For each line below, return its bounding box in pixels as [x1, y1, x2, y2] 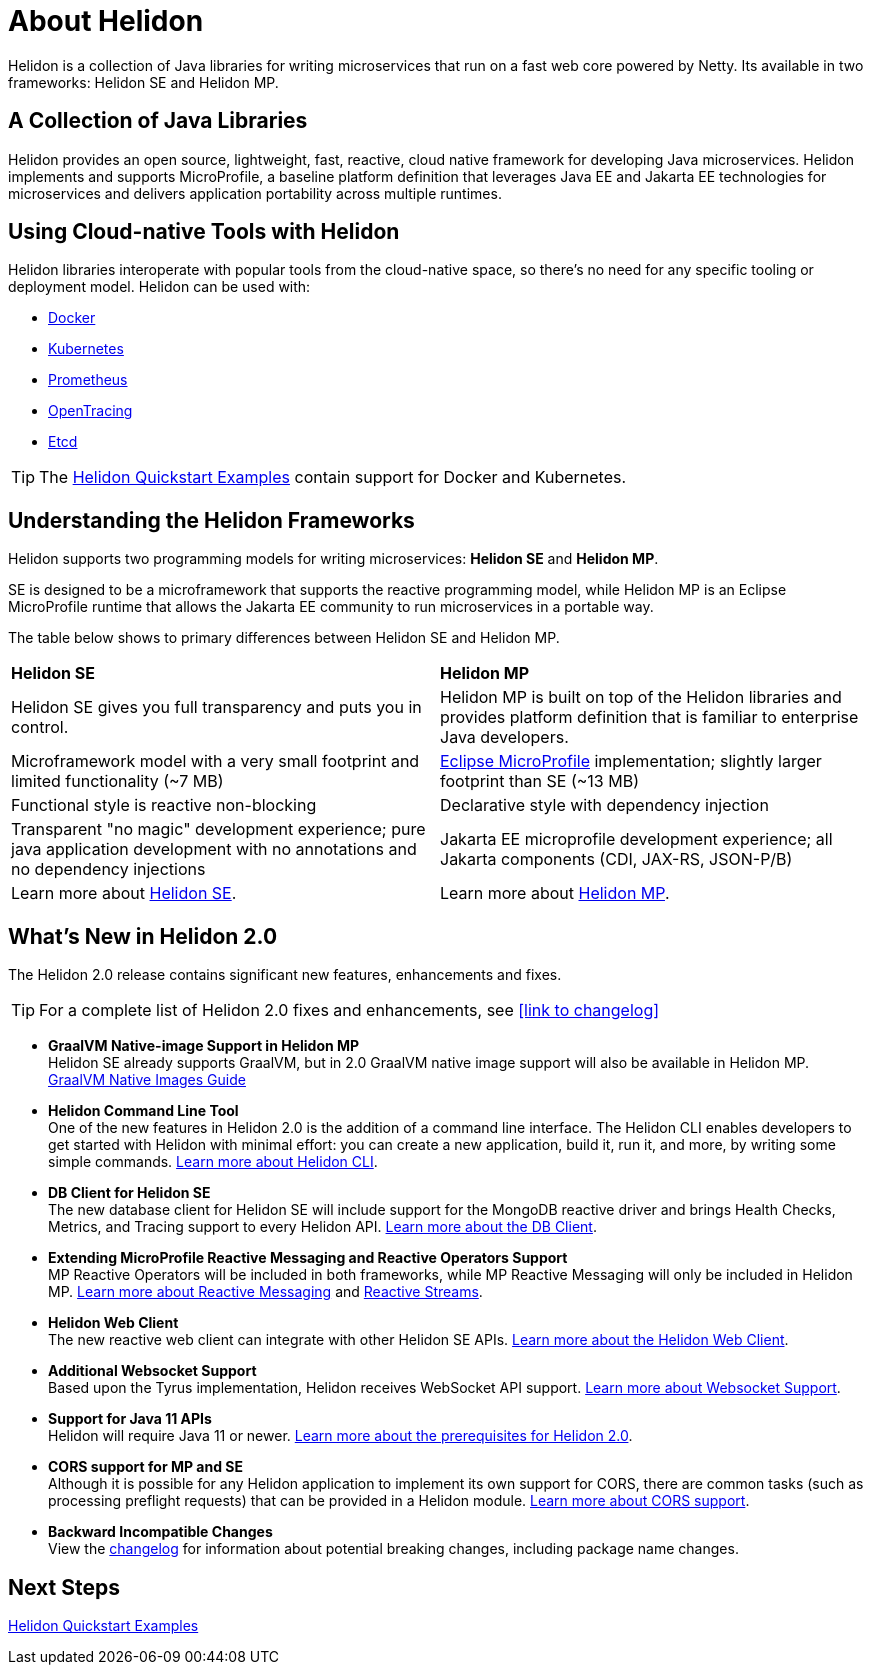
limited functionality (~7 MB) [11, 771, 224, 792]
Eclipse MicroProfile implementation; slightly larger [440, 751, 822, 772]
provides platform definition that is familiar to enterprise [440, 707, 859, 728]
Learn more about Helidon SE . [11, 883, 237, 904]
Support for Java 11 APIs [48, 1410, 212, 1428]
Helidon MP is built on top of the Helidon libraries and [440, 687, 842, 708]
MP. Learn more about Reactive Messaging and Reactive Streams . [48, 1283, 483, 1301]
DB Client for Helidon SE [48, 1184, 211, 1202]
